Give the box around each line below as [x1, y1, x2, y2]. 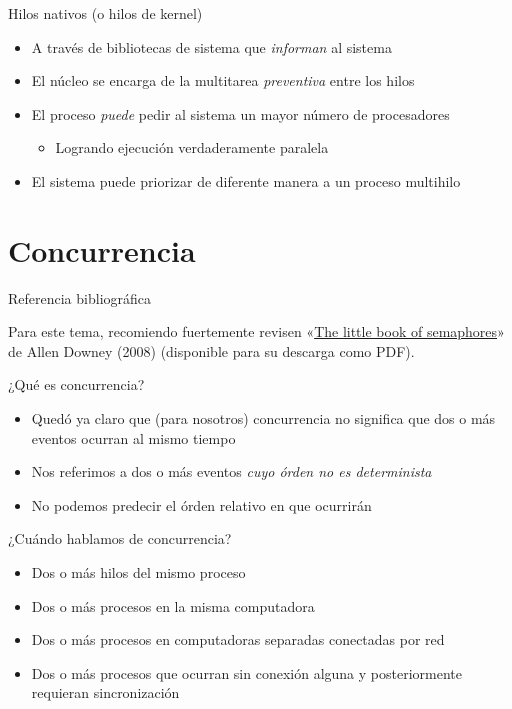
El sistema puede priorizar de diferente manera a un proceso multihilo [31, 170, 461, 191]
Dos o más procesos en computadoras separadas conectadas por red [31, 629, 445, 650]
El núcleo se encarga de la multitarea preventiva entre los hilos [31, 70, 415, 91]
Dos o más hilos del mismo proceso [31, 562, 246, 583]
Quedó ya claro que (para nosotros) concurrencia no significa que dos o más [31, 408, 496, 429]
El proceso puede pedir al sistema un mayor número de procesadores [31, 103, 450, 124]
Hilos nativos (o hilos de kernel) [8, 3, 203, 23]
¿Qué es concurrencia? [8, 374, 145, 395]
